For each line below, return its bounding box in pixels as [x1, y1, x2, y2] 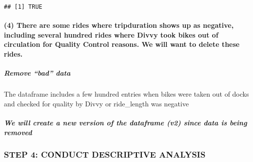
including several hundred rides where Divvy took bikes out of [4, 29, 218, 40]
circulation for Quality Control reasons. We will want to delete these [4, 39, 240, 49]
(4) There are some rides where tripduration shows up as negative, [4, 20, 234, 30]
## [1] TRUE [4, 3, 42, 10]
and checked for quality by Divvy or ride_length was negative [4, 98, 189, 108]
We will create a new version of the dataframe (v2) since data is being [4, 117, 247, 127]
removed [4, 127, 32, 137]
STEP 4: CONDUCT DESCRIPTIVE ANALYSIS [4, 148, 206, 160]
